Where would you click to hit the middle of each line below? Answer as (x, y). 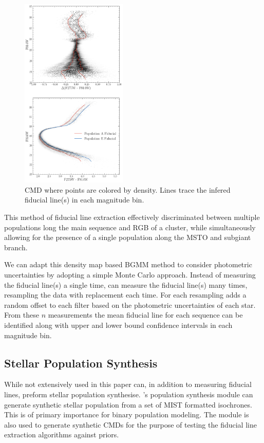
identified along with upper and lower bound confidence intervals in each (118, 325)
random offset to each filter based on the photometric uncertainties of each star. (130, 304)
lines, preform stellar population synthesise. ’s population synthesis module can (129, 394)
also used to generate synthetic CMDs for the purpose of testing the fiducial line (130, 424)
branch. (16, 247)
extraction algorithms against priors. (62, 435)
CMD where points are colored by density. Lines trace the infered (128, 189)
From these (22, 315)
